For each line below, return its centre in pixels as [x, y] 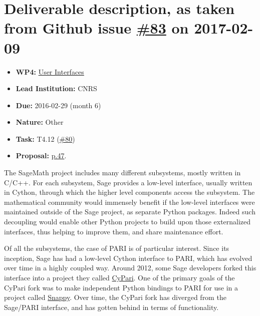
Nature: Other [40, 122]
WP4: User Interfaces [50, 71]
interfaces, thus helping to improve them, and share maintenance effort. [114, 231]
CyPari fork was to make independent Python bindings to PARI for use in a [121, 287]
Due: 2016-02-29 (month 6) [58, 105]
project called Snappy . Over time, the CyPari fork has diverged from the [115, 297]
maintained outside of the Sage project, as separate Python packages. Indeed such [130, 212]
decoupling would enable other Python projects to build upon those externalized [127, 222]
